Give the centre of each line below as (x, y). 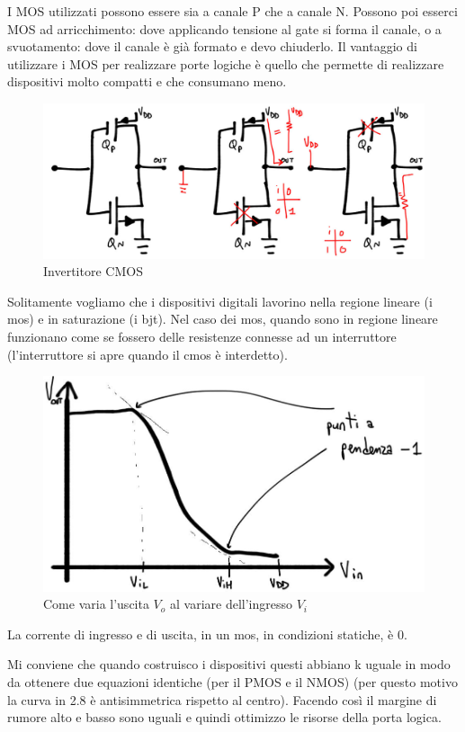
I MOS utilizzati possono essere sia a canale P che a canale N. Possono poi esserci (232, 11)
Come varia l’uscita (96, 604)
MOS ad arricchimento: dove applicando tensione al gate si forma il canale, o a (224, 28)
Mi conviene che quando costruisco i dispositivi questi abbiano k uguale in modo (229, 664)
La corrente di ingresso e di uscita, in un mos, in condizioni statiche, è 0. (207, 634)
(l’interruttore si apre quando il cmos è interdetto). (148, 354)
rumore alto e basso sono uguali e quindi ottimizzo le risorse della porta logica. (224, 717)
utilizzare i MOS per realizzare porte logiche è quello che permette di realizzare (226, 63)
